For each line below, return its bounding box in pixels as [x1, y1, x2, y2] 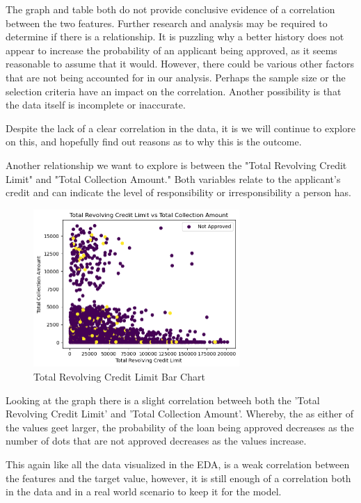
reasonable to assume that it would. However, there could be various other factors [6, 56, 355, 71]
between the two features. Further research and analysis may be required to [6, 15, 328, 30]
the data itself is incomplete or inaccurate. [6, 97, 186, 112]
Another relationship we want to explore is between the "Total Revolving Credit [6, 157, 347, 172]
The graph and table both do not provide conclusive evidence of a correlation [6, 2, 335, 16]
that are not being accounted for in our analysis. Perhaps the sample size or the [6, 70, 346, 84]
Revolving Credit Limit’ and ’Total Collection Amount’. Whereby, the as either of [6, 406, 353, 421]
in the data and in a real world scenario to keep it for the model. [6, 484, 282, 499]
